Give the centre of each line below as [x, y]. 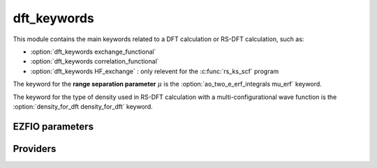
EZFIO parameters [53, 127]
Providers [35, 149]
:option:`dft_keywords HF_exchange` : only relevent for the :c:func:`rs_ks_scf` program [155, 71]
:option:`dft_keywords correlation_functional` [95, 61]
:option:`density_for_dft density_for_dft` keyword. [83, 106]
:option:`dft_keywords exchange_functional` [93, 52]
